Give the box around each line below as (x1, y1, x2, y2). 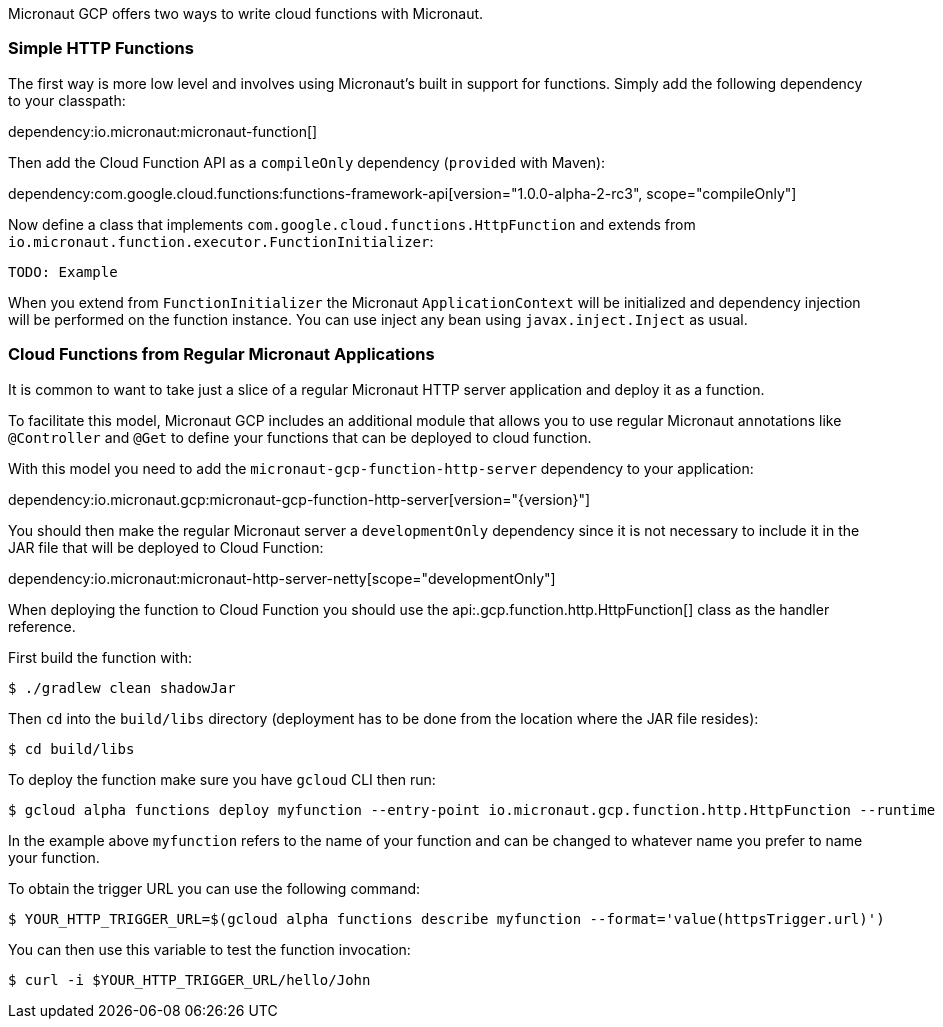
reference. (8, 617, 76, 635)
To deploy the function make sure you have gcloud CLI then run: (8, 770, 436, 788)
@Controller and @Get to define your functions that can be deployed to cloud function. (8, 428, 592, 446)
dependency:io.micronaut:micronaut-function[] (8, 122, 318, 140)
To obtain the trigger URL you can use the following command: (8, 879, 421, 897)
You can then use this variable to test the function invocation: (8, 940, 411, 958)
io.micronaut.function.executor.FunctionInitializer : (8, 232, 434, 250)
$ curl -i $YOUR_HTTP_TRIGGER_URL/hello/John (8, 971, 371, 988)
